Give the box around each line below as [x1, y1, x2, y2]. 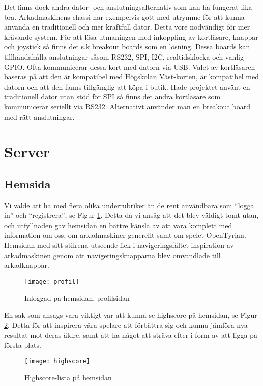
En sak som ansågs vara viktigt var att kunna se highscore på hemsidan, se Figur [4, 310, 257, 320]
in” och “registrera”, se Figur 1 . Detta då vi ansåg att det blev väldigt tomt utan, [4, 210, 259, 220]
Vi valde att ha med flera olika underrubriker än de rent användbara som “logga [4, 200, 254, 210]
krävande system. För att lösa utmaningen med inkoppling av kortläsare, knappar [4, 31, 258, 42]
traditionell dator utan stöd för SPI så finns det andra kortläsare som [4, 91, 221, 102]
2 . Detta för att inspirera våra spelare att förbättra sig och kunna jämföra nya [4, 319, 248, 330]
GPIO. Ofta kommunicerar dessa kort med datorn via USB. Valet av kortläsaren [4, 61, 255, 72]
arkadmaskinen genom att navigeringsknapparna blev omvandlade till [4, 250, 221, 260]
